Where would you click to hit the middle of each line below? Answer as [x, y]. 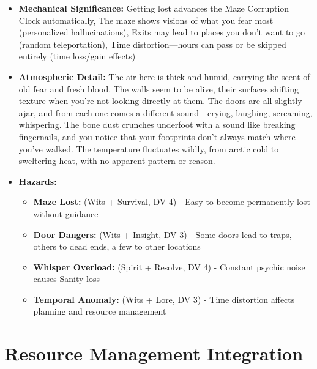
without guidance [66, 213]
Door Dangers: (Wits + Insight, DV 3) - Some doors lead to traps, [162, 234]
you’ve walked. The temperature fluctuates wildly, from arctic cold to [149, 148]
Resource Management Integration [154, 353]
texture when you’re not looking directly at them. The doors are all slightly [160, 101]
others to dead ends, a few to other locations [117, 246]
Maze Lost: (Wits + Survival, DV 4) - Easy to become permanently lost [172, 202]
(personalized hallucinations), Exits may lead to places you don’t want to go [162, 32]
